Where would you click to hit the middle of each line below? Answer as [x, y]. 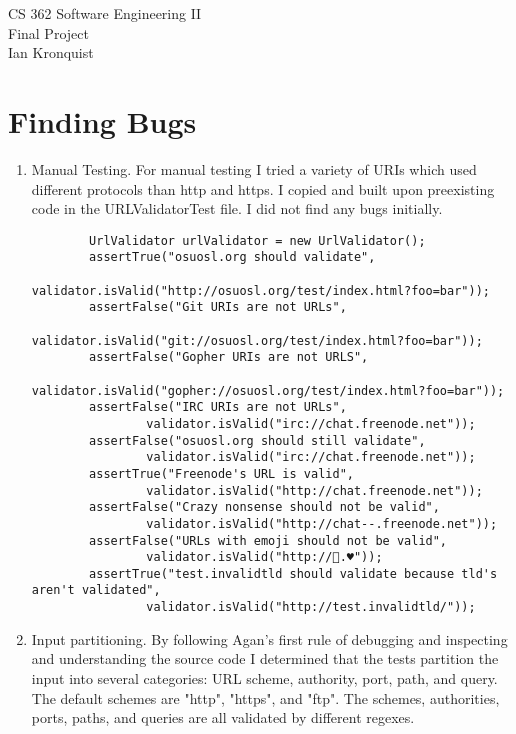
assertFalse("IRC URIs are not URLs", [218, 407]
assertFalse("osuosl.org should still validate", [257, 440]
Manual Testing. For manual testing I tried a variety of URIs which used [254, 168]
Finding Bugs [102, 120]
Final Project [48, 32]
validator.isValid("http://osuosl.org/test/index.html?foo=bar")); [260, 290]
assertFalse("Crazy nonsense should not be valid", [264, 507]
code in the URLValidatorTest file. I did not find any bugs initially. [237, 208]
